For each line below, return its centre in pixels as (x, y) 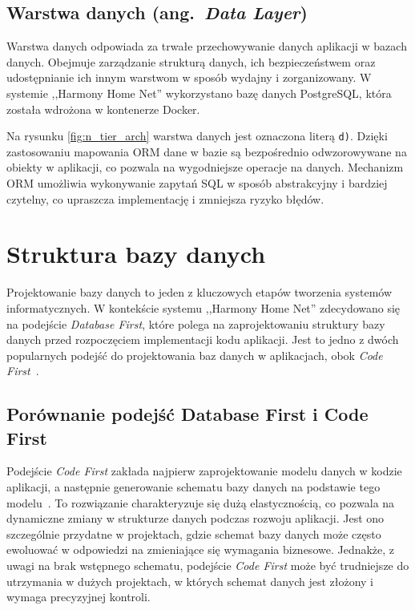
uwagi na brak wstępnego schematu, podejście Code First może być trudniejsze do (208, 566)
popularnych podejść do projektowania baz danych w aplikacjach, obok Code (195, 355)
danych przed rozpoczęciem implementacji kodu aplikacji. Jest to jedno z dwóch (203, 339)
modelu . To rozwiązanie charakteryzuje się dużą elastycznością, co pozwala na (201, 502)
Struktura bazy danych (136, 254)
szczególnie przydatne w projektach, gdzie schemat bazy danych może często (194, 533)
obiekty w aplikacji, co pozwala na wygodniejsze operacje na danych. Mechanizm (205, 167)
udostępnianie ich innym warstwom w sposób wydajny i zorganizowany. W (189, 77)
